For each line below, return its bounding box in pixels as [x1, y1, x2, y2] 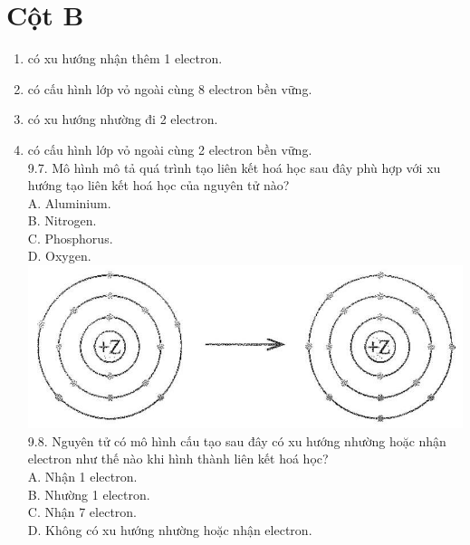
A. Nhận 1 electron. [27, 466, 138, 485]
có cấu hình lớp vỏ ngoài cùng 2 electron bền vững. [27, 139, 312, 158]
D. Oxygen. [27, 246, 91, 265]
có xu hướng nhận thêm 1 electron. [27, 49, 223, 68]
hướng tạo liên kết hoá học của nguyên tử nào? [27, 176, 290, 195]
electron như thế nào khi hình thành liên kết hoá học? [27, 449, 329, 468]
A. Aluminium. [27, 193, 111, 212]
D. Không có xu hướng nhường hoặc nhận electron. [27, 520, 312, 539]
